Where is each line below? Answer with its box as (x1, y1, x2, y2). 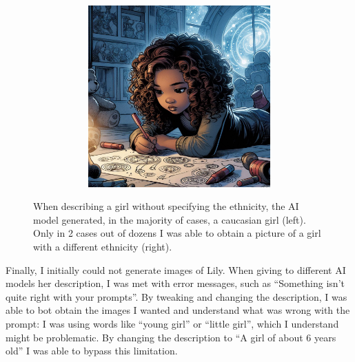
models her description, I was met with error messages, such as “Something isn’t (6, 276, 345, 290)
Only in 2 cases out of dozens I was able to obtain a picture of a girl (33, 226, 321, 240)
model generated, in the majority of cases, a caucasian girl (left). (33, 212, 306, 226)
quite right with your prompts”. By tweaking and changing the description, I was (6, 289, 347, 304)
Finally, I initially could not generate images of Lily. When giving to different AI (6, 262, 346, 277)
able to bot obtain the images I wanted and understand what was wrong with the (6, 303, 350, 317)
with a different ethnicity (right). (33, 239, 172, 253)
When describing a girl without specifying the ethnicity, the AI (33, 199, 299, 213)
